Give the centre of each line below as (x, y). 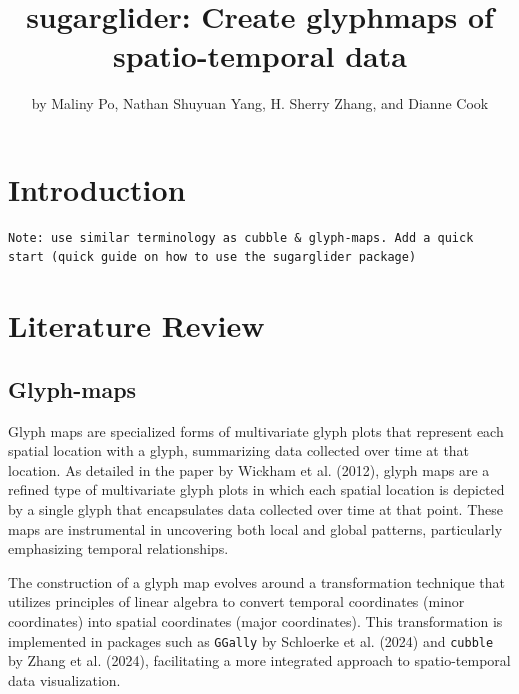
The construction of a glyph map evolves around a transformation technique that (257, 581)
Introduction (97, 188)
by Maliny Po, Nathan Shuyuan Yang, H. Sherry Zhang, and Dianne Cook (260, 103)
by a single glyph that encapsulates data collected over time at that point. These (255, 508)
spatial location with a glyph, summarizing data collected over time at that (239, 450)
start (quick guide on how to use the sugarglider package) (212, 257)
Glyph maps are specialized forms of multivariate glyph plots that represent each (256, 430)
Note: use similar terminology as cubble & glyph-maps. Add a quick (241, 237)
